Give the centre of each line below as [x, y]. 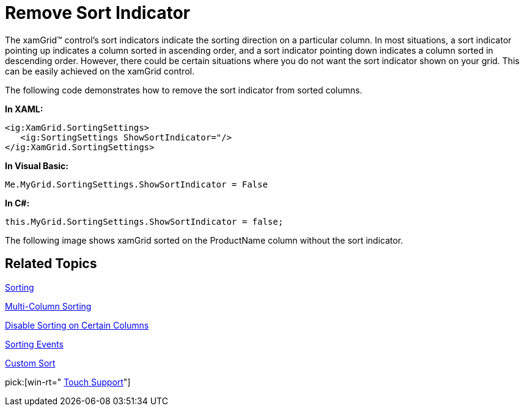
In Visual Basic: [37, 165]
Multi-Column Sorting [48, 306]
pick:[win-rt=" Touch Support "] [68, 382]
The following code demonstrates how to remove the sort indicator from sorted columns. [184, 90]
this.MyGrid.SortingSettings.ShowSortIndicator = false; [144, 221]
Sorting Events [34, 344]
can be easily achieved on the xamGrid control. [100, 71]
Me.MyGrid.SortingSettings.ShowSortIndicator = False [136, 184]
